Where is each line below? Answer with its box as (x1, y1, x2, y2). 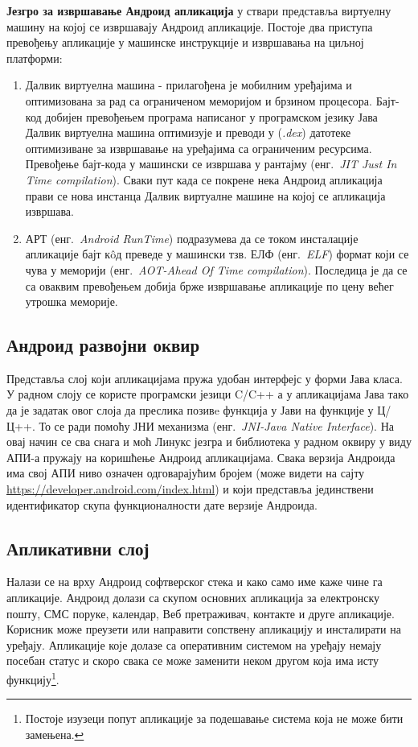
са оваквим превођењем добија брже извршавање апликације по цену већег (25, 277, 394, 294)
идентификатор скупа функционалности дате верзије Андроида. (6, 496, 318, 513)
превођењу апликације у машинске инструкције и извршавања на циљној (6, 34, 364, 51)
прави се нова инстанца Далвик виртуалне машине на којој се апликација (25, 187, 386, 204)
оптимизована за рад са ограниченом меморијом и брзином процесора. (25, 92, 372, 109)
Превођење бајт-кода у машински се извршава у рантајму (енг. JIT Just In (25, 155, 397, 172)
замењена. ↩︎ (25, 725, 84, 742)
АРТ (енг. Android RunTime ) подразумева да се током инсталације (25, 229, 359, 246)
